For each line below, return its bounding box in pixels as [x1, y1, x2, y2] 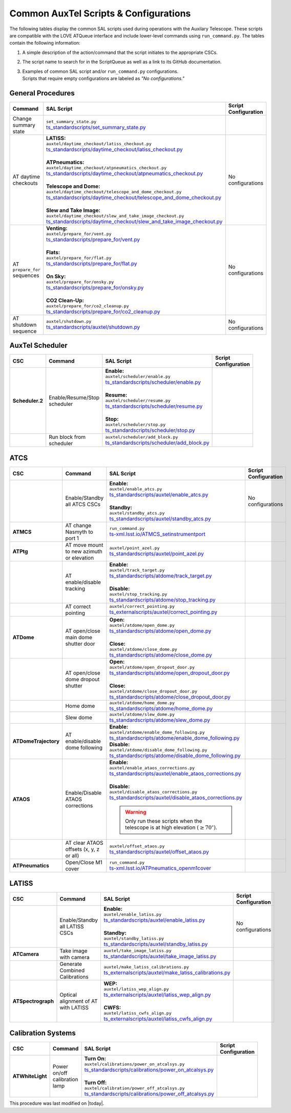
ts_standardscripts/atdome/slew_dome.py [109, 716, 211, 723]
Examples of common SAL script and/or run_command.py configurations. [22, 68, 179, 74]
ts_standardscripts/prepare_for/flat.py [46, 260, 137, 267]
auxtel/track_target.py [109, 567, 165, 573]
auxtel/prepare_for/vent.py [46, 231, 112, 236]
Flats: [46, 249, 60, 256]
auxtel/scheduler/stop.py [105, 422, 166, 428]
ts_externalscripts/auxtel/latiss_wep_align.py [103, 991, 211, 998]
